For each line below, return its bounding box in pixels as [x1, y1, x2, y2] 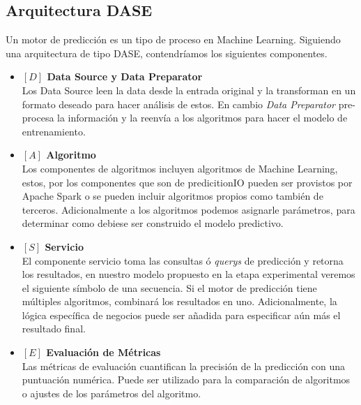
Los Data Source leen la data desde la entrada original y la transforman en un [22, 82, 356, 97]
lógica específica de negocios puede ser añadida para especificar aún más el [22, 307, 341, 322]
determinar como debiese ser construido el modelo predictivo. [22, 216, 284, 230]
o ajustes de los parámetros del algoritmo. [22, 385, 201, 400]
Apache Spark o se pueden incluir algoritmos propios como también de [22, 189, 323, 203]
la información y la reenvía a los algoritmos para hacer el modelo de [57, 110, 348, 125]
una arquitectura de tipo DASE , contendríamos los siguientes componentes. [6, 45, 328, 60]
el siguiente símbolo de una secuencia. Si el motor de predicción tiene [22, 280, 317, 295]
